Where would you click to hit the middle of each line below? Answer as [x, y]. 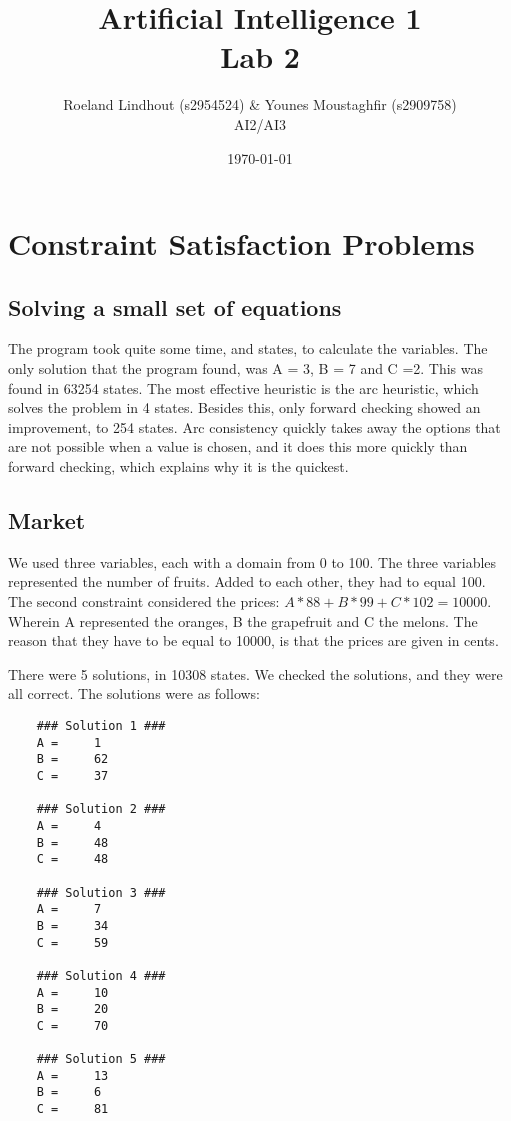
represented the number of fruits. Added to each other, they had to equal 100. [247, 581]
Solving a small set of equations [175, 306]
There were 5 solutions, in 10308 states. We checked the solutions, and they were [255, 673]
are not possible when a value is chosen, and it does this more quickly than [238, 446]
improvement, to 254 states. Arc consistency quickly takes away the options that [254, 426]
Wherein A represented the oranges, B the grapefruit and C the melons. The [243, 620]
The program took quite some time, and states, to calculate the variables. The [248, 348]
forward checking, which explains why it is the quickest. [178, 466]
